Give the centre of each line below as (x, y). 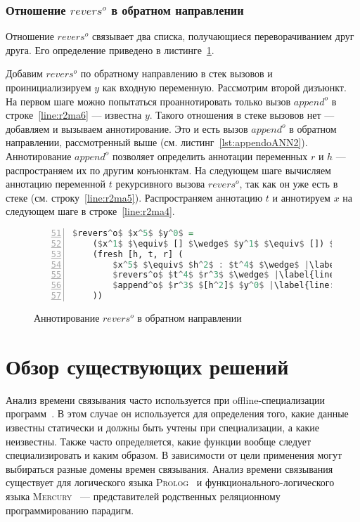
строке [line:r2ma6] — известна (74, 115)
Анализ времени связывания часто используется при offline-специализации (166, 399)
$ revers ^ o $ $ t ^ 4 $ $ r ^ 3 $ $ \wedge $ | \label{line (224, 275)
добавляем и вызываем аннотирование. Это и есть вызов (127, 128)
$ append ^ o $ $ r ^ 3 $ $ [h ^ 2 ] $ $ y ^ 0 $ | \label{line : (224, 286)
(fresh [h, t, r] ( (138, 254)
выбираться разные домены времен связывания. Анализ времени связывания (169, 468)
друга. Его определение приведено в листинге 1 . (110, 50)
